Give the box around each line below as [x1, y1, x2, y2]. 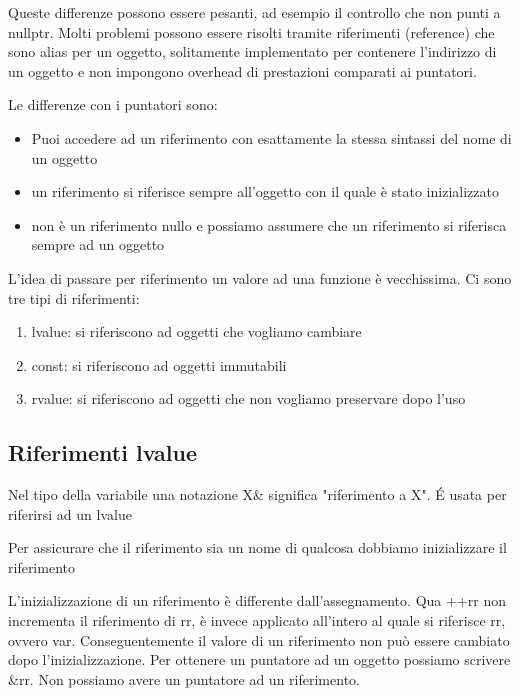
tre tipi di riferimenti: [8, 287, 140, 308]
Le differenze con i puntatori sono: [8, 94, 218, 115]
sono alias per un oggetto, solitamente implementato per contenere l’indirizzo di [8, 41, 497, 62]
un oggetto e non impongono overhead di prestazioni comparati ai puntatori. [8, 60, 477, 81]
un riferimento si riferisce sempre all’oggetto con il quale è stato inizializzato [31, 181, 499, 202]
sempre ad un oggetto [31, 234, 165, 255]
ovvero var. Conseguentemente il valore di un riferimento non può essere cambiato [8, 629, 510, 650]
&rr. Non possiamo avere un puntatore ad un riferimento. [8, 668, 360, 689]
